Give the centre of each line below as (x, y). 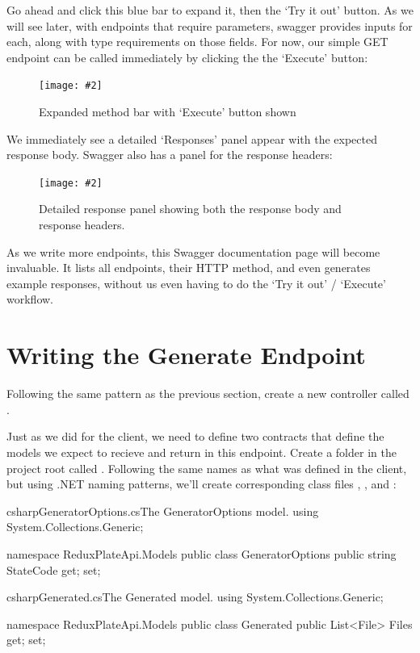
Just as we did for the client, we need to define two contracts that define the (195, 436)
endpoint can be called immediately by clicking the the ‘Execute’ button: (187, 57)
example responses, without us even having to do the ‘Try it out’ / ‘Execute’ (196, 283)
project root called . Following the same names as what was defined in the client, (207, 468)
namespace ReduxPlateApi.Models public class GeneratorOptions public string (202, 553)
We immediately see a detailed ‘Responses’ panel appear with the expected (192, 138)
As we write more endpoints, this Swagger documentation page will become (193, 251)
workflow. (30, 299)
